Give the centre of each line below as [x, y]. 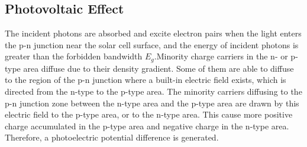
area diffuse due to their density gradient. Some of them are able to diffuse [159, 68]
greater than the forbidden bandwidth [74, 56]
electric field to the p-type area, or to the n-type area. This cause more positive [149, 114]
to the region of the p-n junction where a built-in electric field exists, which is [146, 80]
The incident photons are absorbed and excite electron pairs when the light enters [153, 33]
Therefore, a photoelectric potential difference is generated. [112, 137]
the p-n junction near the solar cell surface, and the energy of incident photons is [152, 44]
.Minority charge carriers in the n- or [221, 56]
